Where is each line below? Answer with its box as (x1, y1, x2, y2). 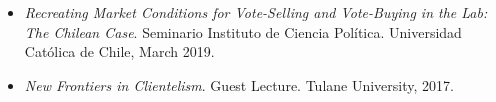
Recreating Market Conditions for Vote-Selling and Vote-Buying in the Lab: (24, 2, 488, 22)
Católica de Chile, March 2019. (24, 41, 215, 62)
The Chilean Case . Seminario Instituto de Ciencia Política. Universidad (24, 21, 462, 42)
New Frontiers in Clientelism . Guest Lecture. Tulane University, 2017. (24, 74, 454, 95)
